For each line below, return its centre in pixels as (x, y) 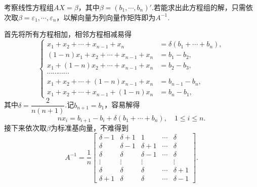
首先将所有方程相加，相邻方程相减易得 (68, 34)
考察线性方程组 (29, 7)
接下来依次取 (25, 127)
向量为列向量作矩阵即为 (117, 17)
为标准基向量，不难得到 (89, 127)
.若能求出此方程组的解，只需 (199, 7)
